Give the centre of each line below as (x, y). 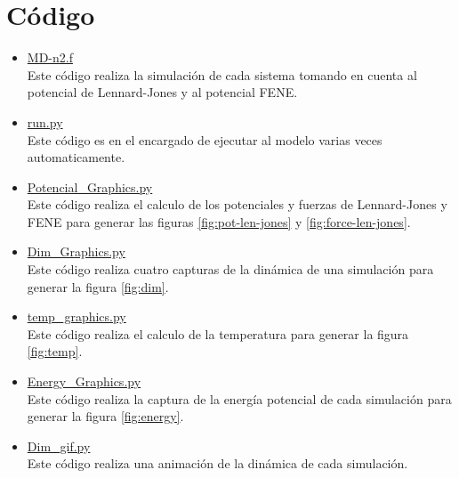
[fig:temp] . (55, 351)
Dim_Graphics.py (76, 251)
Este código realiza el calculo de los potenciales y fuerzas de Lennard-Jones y (237, 204)
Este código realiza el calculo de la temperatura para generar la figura (218, 333)
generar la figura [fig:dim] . (98, 286)
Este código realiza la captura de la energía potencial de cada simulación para (239, 398)
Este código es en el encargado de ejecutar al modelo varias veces (205, 139)
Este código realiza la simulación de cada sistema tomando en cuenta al (222, 74)
